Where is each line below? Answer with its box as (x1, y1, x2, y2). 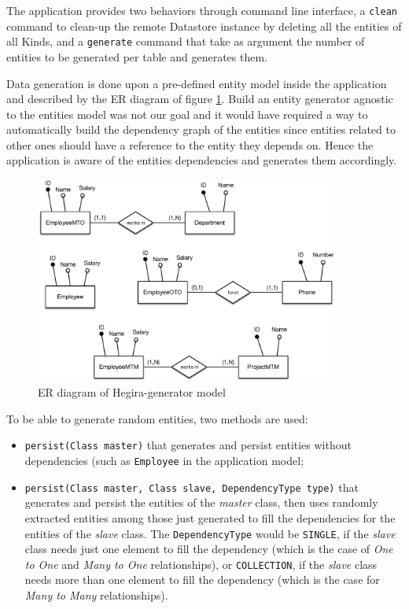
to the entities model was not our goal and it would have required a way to (6, 105, 368, 122)
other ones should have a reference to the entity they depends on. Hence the (6, 136, 374, 153)
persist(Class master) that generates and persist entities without (24, 437, 352, 453)
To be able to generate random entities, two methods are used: (6, 410, 308, 426)
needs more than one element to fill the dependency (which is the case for (24, 571, 380, 588)
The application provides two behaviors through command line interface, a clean (6, 2, 397, 18)
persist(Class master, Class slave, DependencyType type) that (24, 478, 359, 495)
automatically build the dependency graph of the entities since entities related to (6, 121, 396, 138)
